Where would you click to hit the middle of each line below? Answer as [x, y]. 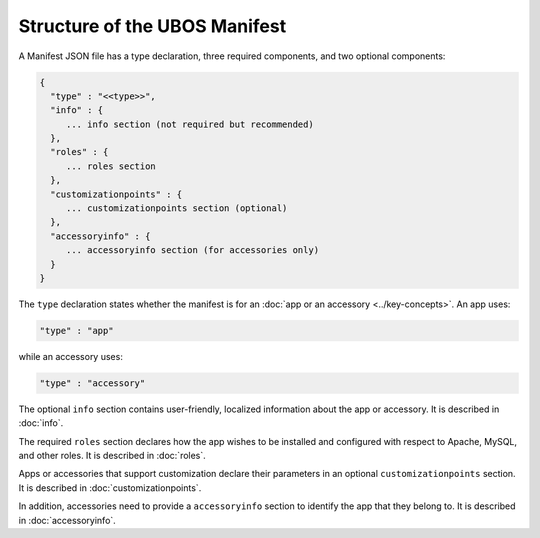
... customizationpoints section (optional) [176, 208]
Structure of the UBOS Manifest [152, 26]
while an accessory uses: [71, 356]
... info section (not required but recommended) [189, 124]
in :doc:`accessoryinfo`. [67, 520]
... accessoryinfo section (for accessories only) [192, 250]
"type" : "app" [76, 330]
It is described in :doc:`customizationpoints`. [110, 487]
